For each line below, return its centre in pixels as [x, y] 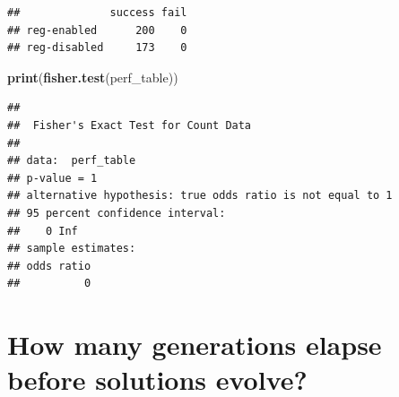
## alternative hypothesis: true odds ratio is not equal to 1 [200, 196]
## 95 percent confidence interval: [117, 213]
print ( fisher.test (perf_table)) [93, 77]
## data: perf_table [72, 161]
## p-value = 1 [52, 178]
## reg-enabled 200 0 [97, 30]
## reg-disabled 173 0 [97, 48]
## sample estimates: [72, 249]
